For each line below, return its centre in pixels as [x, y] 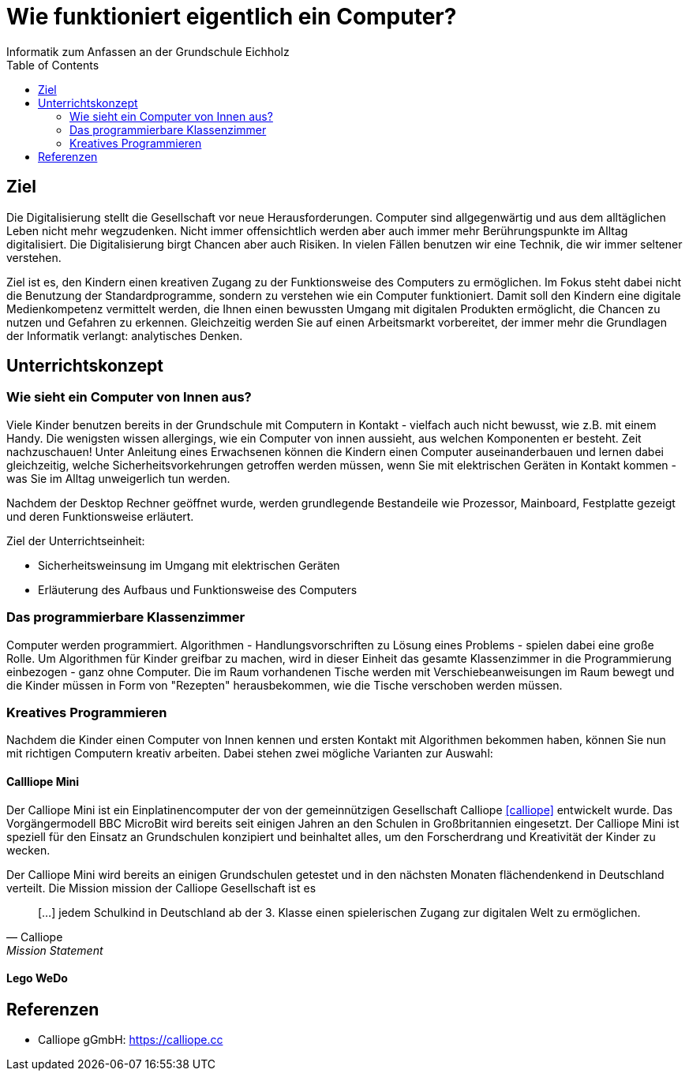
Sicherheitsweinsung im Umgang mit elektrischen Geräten [189, 565]
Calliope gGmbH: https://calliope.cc [131, 1040]
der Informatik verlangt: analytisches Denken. [125, 335]
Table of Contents [53, 65]
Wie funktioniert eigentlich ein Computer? [232, 17]
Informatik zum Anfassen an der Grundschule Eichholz [148, 51]
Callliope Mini [43, 781]
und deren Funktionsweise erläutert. [100, 516]
